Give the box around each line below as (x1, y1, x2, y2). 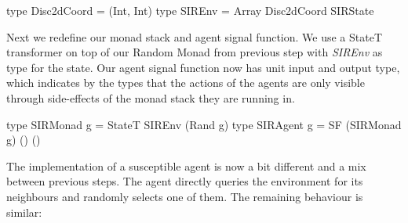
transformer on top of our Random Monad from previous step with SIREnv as (6, 44, 383, 60)
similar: (6, 203, 42, 220)
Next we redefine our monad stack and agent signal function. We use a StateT (6, 28, 383, 45)
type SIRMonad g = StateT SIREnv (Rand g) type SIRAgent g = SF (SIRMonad (6, 116, 402, 132)
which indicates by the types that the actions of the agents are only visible (6, 74, 365, 91)
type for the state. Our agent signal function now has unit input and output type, (6, 59, 400, 75)
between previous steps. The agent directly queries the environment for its (6, 173, 363, 189)
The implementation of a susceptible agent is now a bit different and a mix (6, 157, 366, 174)
